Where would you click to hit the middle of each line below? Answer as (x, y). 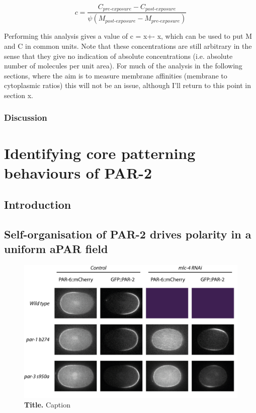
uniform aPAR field (56, 249)
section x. (19, 95)
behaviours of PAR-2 (78, 172)
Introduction (38, 204)
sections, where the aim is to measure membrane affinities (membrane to (116, 75)
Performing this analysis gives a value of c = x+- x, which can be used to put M (128, 36)
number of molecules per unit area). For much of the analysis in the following (123, 66)
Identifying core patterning (100, 153)
